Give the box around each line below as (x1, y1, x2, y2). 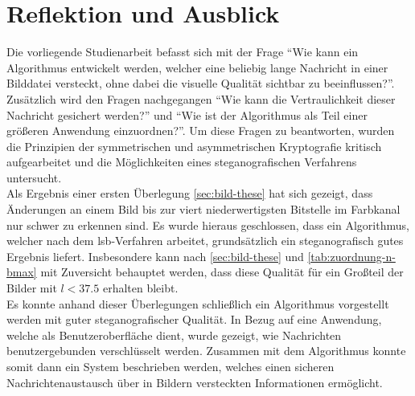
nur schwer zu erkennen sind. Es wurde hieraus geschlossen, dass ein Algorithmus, (6, 216, 409, 233)
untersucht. (6, 169, 62, 186)
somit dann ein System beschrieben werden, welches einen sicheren (6, 358, 335, 374)
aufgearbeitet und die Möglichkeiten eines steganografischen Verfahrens (6, 153, 357, 170)
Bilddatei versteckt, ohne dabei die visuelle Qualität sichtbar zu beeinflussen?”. (6, 75, 395, 92)
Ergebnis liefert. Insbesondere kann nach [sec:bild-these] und (6, 247, 304, 264)
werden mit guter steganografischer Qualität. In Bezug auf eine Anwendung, (6, 311, 382, 328)
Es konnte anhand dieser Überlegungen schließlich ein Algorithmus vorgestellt (6, 295, 389, 312)
